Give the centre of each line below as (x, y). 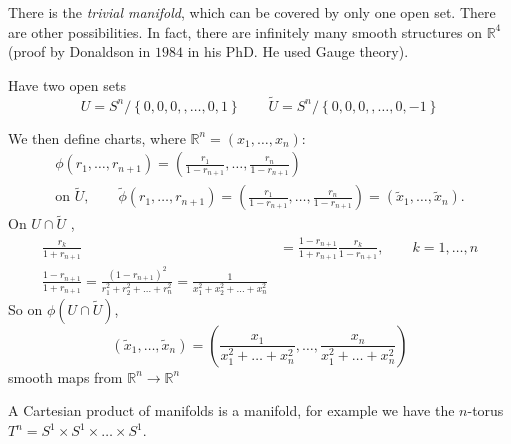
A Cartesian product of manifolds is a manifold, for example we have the (231, 410)
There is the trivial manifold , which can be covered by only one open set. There (252, 12)
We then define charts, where (97, 137)
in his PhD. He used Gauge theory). (298, 51)
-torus (485, 410)
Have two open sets (67, 84)
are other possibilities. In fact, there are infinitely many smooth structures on (245, 31)
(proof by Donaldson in (79, 51)
